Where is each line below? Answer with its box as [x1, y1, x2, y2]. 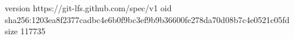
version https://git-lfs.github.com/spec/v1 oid [5, 2, 172, 14]
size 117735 [5, 25, 46, 37]
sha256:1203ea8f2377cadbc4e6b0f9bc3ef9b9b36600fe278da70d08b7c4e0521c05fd [5, 13, 290, 25]
